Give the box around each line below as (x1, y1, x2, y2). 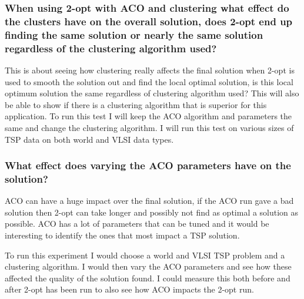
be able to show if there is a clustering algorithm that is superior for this (5, 98, 267, 110)
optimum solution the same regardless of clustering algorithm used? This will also (5, 87, 299, 99)
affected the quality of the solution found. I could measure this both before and (5, 271, 290, 284)
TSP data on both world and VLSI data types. (5, 133, 174, 145)
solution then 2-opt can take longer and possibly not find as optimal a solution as (5, 206, 299, 218)
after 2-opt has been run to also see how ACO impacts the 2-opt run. (5, 283, 254, 295)
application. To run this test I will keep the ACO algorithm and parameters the (5, 110, 292, 122)
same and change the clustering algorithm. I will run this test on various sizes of (5, 121, 294, 133)
